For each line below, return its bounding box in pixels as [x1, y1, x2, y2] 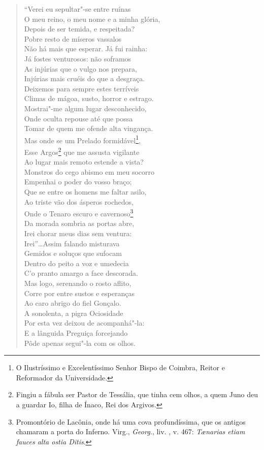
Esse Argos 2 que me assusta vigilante [24, 145, 140, 157]
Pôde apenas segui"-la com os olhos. [24, 337, 136, 348]
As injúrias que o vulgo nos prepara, [24, 63, 137, 74]
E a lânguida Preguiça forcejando [24, 327, 128, 338]
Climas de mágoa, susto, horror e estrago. [24, 93, 154, 104]
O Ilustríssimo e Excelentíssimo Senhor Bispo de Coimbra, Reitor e [16, 362, 225, 373]
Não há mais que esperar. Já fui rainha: [24, 43, 148, 54]
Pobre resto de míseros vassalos [24, 33, 122, 44]
